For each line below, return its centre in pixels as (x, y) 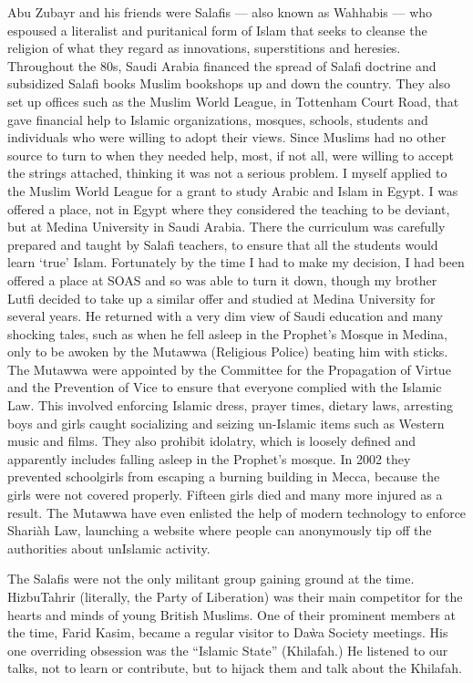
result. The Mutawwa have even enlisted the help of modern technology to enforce (237, 512)
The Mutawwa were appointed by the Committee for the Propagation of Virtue (229, 369)
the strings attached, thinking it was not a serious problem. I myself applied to (227, 173)
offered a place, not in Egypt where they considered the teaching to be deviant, (229, 208)
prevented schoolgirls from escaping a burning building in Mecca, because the (224, 476)
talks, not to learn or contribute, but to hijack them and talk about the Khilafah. (235, 668)
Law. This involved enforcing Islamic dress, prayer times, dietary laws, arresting (231, 405)
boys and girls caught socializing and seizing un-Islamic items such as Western (226, 423)
